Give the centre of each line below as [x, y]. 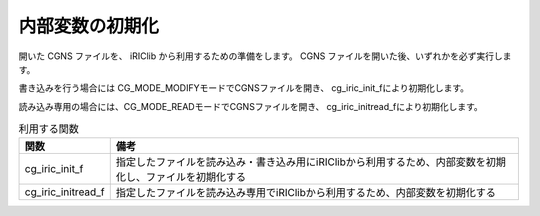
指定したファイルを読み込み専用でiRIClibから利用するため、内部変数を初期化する [306, 193]
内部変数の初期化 [89, 26]
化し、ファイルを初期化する [181, 177]
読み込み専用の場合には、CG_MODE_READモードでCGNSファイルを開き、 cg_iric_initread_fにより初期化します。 [251, 106]
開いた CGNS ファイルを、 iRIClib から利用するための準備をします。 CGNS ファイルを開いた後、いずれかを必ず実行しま [265, 56]
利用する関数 [49, 129]
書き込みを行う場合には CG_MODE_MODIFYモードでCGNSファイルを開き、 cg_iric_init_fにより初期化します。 [244, 88]
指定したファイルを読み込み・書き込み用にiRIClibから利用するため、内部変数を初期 [311, 162]
